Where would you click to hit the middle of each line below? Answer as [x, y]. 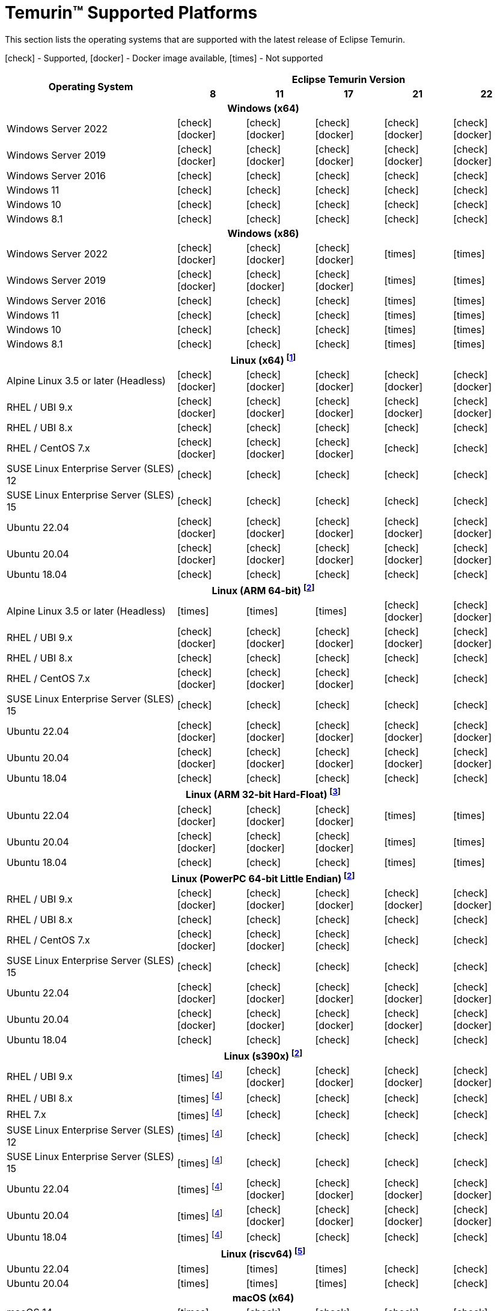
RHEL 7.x [26, 1115]
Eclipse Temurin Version [349, 79]
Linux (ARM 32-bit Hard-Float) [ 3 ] [263, 794]
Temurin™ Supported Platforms [131, 13]
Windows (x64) [263, 108]
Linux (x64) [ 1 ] [263, 359]
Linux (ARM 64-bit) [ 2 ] [263, 590]
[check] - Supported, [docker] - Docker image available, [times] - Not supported [164, 58]
